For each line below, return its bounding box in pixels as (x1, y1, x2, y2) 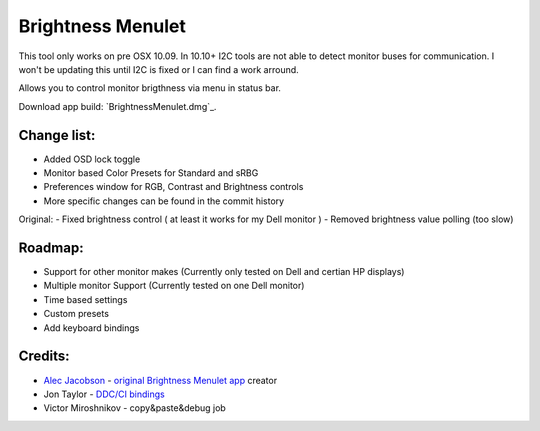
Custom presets (43, 308, 110, 320)
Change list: (18, 126, 96, 144)
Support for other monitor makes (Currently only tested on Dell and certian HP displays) (43, 266, 405, 278)
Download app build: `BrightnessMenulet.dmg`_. (18, 100, 217, 112)
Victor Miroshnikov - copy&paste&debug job (43, 402, 227, 414)
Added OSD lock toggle (43, 153, 141, 165)
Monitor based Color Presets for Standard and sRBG (43, 167, 259, 179)
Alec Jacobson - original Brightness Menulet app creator (43, 374, 278, 386)
